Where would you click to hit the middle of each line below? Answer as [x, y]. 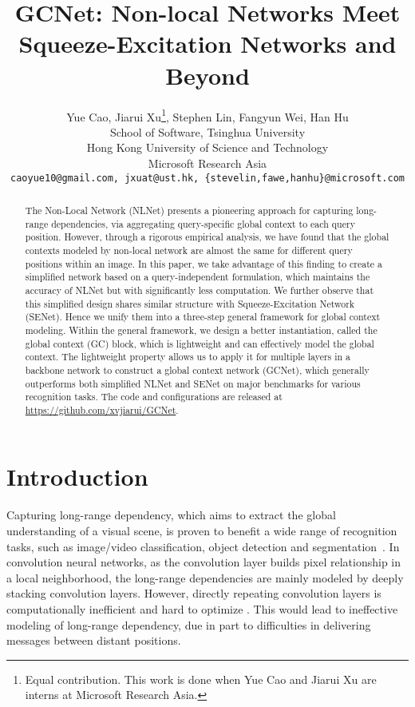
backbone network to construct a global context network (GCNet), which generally [197, 369]
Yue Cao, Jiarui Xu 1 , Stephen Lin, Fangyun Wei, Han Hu [207, 115]
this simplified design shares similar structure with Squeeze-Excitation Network [190, 303]
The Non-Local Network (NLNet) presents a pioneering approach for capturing [189, 210]
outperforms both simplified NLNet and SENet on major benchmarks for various [193, 383]
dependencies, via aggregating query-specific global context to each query [203, 223]
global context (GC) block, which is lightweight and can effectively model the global [200, 343]
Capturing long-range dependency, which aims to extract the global [171, 515]
